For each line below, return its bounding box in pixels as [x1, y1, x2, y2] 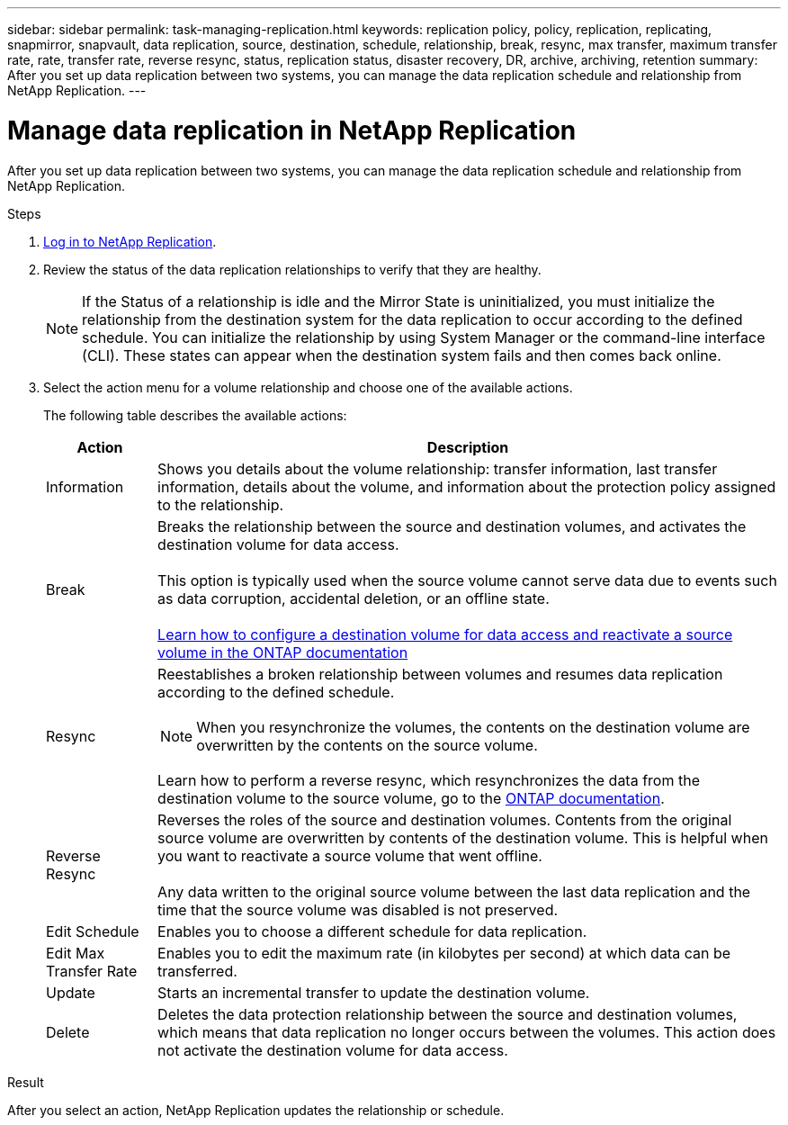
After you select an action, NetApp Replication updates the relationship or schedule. [7, 1102, 505, 1118]
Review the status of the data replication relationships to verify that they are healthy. [43, 261, 542, 277]
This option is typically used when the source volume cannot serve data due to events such [157, 571, 777, 589]
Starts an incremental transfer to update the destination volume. [157, 983, 590, 1002]
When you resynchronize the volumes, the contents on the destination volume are [196, 717, 750, 736]
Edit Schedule [46, 922, 139, 940]
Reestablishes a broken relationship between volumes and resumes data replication [157, 664, 723, 683]
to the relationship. [157, 495, 284, 514]
